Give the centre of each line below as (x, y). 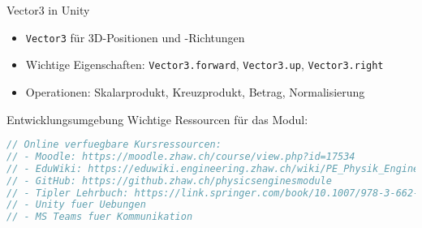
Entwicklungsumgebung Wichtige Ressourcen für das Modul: (157, 119)
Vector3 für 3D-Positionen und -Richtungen (135, 37)
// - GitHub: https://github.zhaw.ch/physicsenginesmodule (169, 181)
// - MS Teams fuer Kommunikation (100, 217)
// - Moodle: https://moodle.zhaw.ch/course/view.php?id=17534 (181, 156)
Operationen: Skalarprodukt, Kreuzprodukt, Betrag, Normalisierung (195, 91)
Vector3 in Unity (48, 10)
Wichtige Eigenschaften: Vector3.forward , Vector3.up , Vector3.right (205, 65)
